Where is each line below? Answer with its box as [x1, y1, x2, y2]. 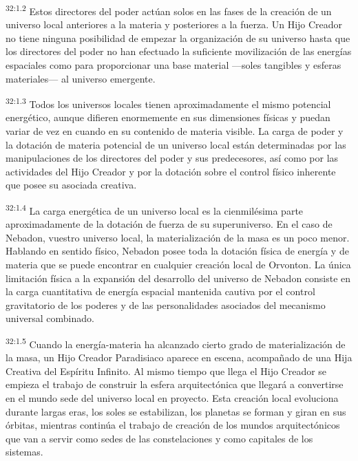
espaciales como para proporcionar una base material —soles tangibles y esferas [6, 58, 341, 72]
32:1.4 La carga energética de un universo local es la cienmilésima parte [6, 202, 304, 217]
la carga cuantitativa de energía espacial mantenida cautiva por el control [6, 284, 315, 299]
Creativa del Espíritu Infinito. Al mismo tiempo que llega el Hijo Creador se [6, 363, 327, 378]
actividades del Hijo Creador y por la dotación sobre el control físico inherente [6, 164, 336, 178]
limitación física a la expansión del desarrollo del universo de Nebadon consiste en [6, 270, 351, 285]
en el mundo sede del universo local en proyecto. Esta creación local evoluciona [6, 391, 339, 405]
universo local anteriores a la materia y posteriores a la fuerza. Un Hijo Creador [6, 17, 343, 32]
